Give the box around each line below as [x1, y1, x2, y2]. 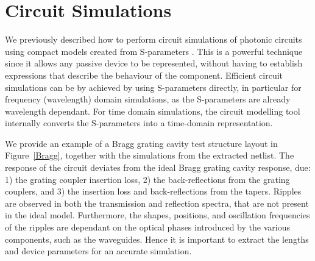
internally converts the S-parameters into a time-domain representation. [5, 116, 273, 129]
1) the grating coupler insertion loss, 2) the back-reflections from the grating [5, 173, 290, 185]
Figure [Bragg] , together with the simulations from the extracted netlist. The [5, 149, 294, 162]
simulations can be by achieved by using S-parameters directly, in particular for [5, 80, 302, 93]
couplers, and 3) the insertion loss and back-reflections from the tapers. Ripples [5, 185, 302, 198]
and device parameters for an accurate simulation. [5, 245, 192, 257]
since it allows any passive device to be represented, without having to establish [5, 57, 303, 70]
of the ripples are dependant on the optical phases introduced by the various [5, 221, 290, 234]
